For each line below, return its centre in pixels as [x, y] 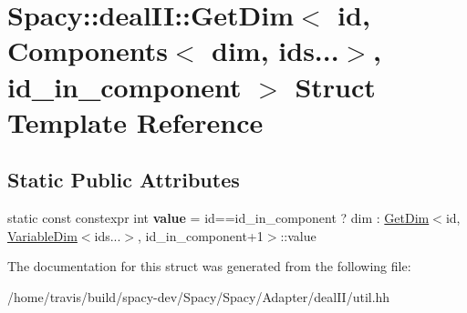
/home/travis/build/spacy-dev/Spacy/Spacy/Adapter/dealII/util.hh [199, 296]
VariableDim [42, 235]
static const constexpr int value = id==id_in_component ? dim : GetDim [218, 218]
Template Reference [135, 121]
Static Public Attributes [124, 180]
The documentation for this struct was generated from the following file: [209, 266]
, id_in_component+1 [201, 235]
